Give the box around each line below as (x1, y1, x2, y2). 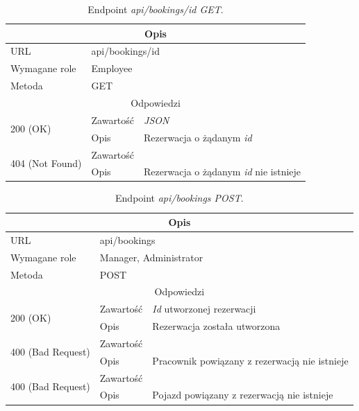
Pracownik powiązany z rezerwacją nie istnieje (152, 353, 349, 367)
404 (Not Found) (10, 155, 82, 170)
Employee (91, 61, 133, 76)
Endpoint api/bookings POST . (115, 191, 244, 205)
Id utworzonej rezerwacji (152, 301, 256, 316)
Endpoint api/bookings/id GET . (87, 2, 224, 16)
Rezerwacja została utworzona (152, 319, 281, 333)
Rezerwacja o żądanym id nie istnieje (144, 164, 301, 179)
